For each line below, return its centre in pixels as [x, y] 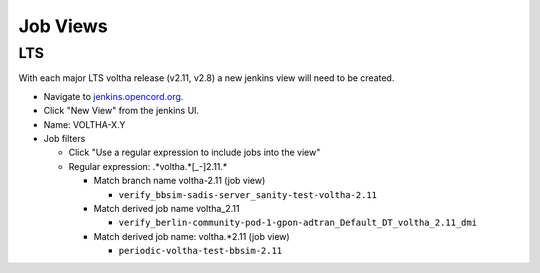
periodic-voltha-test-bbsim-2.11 [200, 251]
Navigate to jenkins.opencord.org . [113, 96]
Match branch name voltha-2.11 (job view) [179, 181]
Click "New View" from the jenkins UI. [121, 111]
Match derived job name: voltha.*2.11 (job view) [191, 236]
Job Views [63, 26]
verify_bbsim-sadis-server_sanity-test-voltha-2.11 [248, 194]
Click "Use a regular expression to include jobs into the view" [194, 152]
